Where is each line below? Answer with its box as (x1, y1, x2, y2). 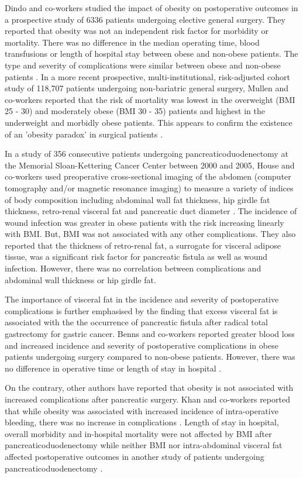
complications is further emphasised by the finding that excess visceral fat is (5, 304, 278, 317)
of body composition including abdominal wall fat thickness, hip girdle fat (5, 193, 270, 205)
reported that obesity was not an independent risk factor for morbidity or (5, 25, 268, 37)
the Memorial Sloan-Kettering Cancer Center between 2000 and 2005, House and (5, 159, 295, 171)
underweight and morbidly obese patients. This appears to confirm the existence (5, 116, 292, 128)
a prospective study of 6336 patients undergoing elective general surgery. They (5, 13, 286, 25)
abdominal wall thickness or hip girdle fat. (5, 273, 156, 286)
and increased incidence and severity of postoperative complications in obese (5, 339, 278, 351)
